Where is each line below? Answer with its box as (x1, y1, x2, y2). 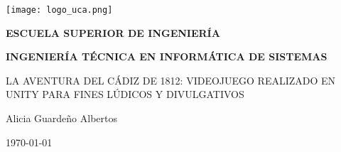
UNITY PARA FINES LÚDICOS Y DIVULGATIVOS (6, 87, 244, 102)
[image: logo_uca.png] (6, 5, 113, 15)
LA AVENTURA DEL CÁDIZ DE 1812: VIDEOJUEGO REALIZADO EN (6, 72, 336, 87)
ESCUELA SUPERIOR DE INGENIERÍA (6, 25, 220, 40)
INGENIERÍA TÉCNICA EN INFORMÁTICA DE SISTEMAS (6, 49, 328, 64)
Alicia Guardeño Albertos (6, 111, 117, 126)
